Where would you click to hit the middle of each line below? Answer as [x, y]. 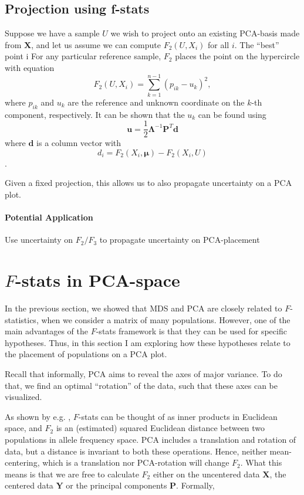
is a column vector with [79, 143]
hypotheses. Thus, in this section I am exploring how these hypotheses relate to [148, 342]
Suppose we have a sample [52, 33]
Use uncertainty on [39, 240]
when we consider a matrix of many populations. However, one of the [166, 319]
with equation [30, 67]
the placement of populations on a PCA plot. [86, 354]
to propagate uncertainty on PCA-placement [180, 240]
